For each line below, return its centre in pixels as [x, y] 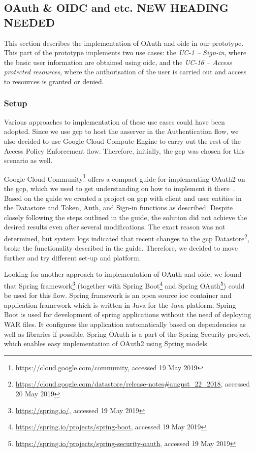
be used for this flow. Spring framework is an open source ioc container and [118, 295]
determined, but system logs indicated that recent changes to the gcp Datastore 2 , [127, 237]
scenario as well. [28, 160]
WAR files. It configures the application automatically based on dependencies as [125, 324]
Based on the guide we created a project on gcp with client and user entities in [123, 198]
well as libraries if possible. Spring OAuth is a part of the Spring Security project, [128, 334]
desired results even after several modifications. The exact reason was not [115, 227]
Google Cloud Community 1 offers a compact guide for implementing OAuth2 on [125, 178]
